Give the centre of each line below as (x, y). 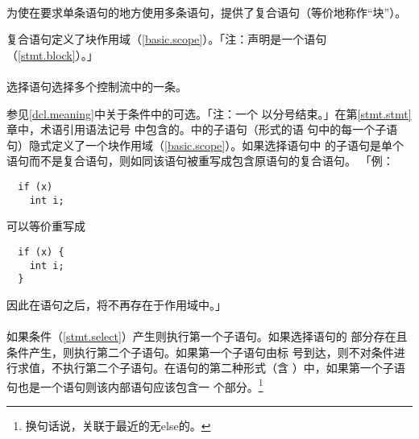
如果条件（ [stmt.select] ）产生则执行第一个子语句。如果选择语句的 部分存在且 (207, 336)
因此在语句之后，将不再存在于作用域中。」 (116, 304)
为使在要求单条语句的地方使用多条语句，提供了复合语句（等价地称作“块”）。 (207, 12)
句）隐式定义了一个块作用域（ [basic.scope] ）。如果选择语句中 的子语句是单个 (205, 145)
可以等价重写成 (46, 226)
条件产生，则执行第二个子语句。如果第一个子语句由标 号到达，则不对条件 (200, 352)
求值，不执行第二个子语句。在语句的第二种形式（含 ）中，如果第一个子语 (211, 368)
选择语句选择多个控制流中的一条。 (97, 86)
